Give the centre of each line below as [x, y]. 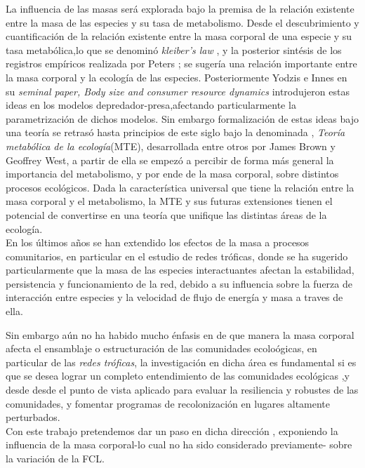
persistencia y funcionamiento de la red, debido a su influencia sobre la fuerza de [179, 283]
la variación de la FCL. [55, 458]
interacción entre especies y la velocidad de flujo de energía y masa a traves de [174, 297]
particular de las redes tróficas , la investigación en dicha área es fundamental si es [181, 362]
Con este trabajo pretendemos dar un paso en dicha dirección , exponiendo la [172, 430]
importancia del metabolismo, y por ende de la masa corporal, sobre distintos [172, 174]
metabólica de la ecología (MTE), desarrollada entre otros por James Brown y [171, 146]
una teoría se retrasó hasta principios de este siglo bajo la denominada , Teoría [175, 132]
